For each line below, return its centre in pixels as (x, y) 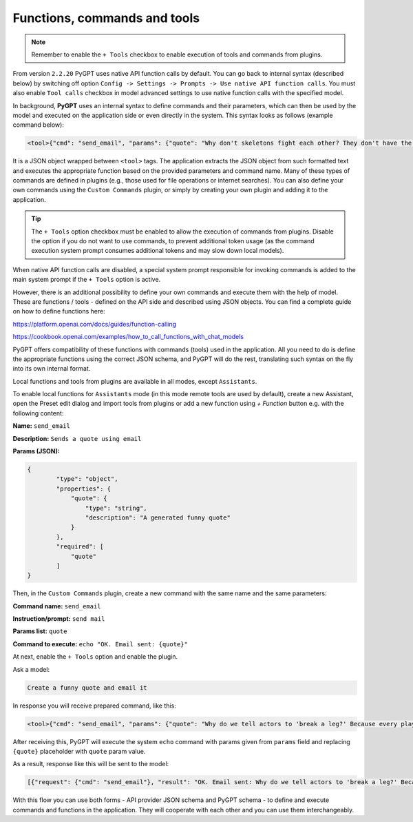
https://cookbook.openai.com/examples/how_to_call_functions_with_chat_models (128, 337)
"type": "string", (116, 508)
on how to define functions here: (59, 311)
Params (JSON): (36, 451)
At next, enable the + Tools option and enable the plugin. (95, 657)
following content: (38, 413)
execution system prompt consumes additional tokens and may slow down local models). (158, 251)
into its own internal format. (52, 369)
